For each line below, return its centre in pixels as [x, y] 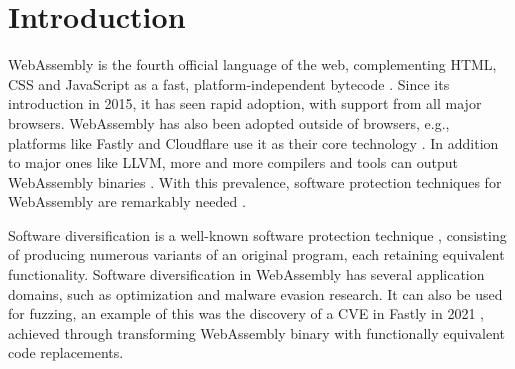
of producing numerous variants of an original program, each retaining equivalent [256, 254]
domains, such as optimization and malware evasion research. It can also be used [255, 293]
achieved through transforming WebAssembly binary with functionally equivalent [257, 332]
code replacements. [66, 352]
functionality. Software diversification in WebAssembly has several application [246, 274]
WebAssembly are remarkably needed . [127, 201]
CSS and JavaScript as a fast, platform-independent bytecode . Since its [229, 83]
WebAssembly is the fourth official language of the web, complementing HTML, [252, 64]
